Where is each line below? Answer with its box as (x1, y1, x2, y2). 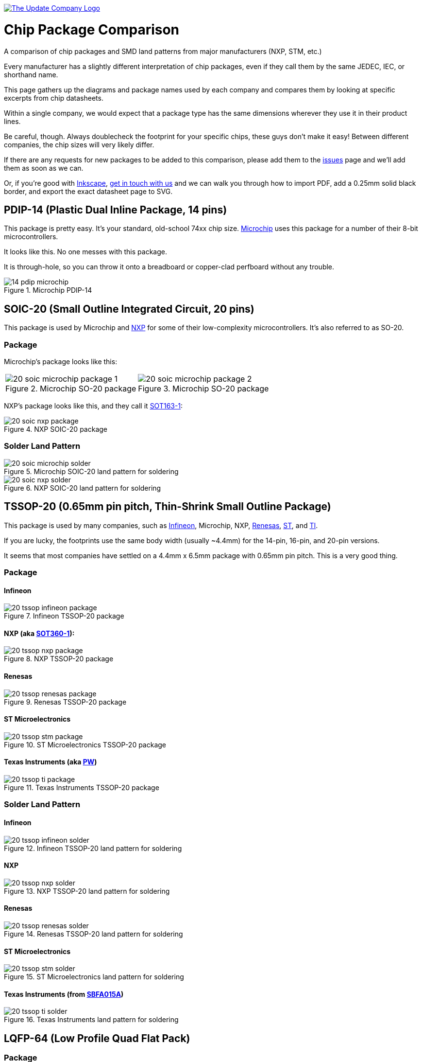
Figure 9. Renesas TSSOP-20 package (4, 697, 127, 706)
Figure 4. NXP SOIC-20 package (4, 425, 107, 433)
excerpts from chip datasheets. (4, 93, 103, 102)
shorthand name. (4, 70, 58, 79)
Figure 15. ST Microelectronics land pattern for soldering (4, 973, 184, 981)
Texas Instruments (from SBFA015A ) (4, 990, 124, 998)
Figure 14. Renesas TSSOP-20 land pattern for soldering (4, 930, 183, 938)
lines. (4, 117, 21, 125)
